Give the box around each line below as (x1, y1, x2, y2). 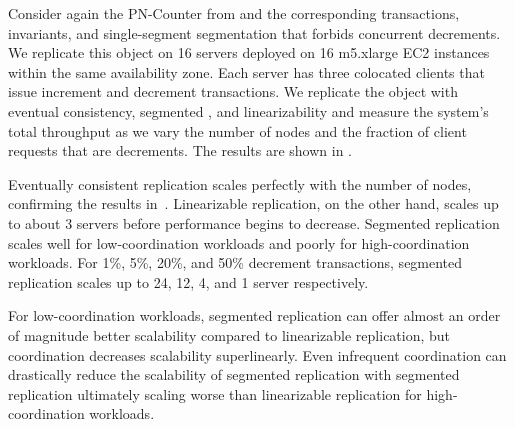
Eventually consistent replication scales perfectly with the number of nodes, (8, 173, 472, 194)
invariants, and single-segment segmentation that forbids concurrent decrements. (8, 22, 501, 43)
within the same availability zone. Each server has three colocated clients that (8, 61, 485, 82)
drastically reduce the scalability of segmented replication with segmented (8, 364, 460, 385)
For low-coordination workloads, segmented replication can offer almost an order (8, 305, 501, 326)
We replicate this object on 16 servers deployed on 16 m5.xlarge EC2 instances (8, 42, 490, 63)
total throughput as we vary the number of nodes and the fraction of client (8, 120, 467, 141)
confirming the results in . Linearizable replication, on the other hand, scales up (8, 193, 499, 214)
